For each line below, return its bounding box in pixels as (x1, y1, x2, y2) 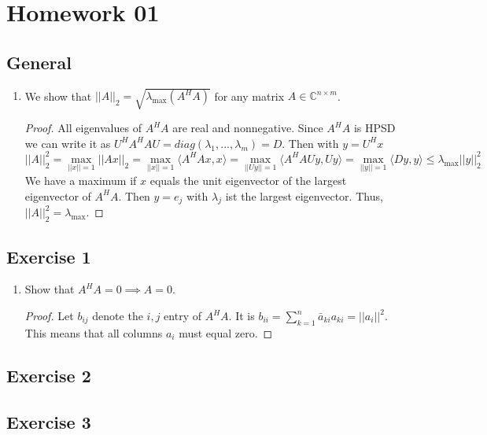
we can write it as (24, 135, 111, 151)
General (6, 50, 72, 74)
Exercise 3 (6, 409, 91, 433)
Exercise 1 (6, 244, 91, 268)
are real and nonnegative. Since (172, 120, 323, 136)
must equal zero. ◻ (179, 324, 273, 341)
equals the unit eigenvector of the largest (149, 172, 347, 189)
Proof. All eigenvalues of (24, 120, 142, 136)
